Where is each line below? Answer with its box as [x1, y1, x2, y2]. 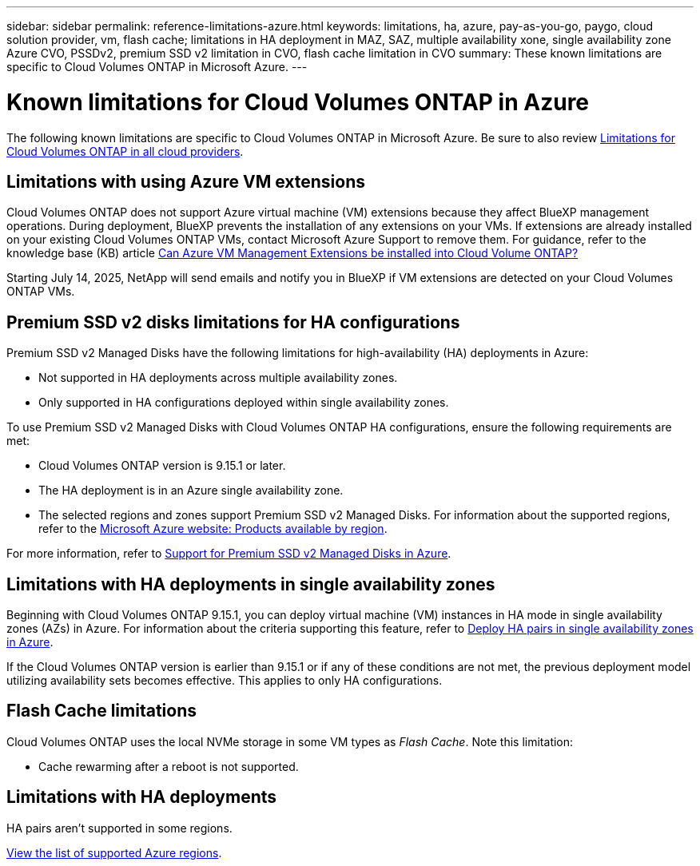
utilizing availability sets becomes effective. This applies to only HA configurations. [6, 673, 443, 688]
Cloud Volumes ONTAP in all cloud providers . [6, 144, 244, 158]
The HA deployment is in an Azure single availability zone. [38, 483, 344, 498]
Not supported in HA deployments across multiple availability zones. [38, 371, 398, 385]
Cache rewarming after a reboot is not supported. [38, 759, 299, 773]
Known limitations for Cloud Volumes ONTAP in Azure [6, 88, 590, 116]
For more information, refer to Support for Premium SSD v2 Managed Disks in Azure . [6, 546, 451, 561]
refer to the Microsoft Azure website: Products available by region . [38, 522, 388, 536]
